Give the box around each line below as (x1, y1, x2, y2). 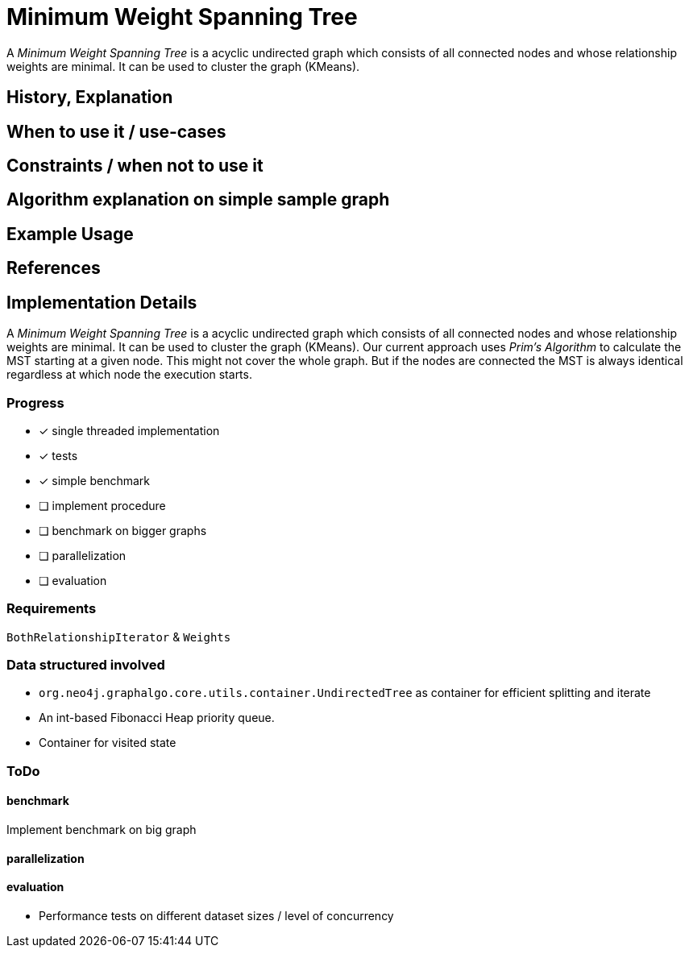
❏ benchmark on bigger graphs (39, 523, 207, 537)
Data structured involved (6, 657, 165, 673)
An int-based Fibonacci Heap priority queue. (39, 711, 275, 725)
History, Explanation (6, 87, 173, 108)
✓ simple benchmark (39, 473, 151, 487)
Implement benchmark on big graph (6, 822, 197, 836)
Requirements (6, 600, 97, 617)
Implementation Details (6, 292, 197, 313)
